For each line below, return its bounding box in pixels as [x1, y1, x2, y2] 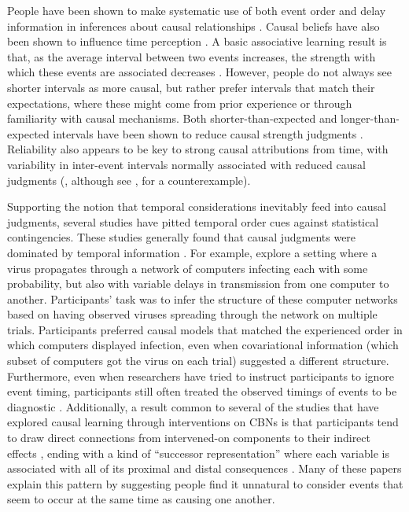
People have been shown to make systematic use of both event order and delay [7, 2, 386, 18]
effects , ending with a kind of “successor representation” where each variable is [7, 444, 389, 461]
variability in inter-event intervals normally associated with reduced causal [7, 156, 366, 172]
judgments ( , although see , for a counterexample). [7, 171, 251, 188]
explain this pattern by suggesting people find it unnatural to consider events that [7, 475, 403, 492]
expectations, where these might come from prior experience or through [7, 94, 352, 111]
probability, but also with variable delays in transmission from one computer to [7, 275, 389, 292]
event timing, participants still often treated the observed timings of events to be [7, 383, 397, 400]
